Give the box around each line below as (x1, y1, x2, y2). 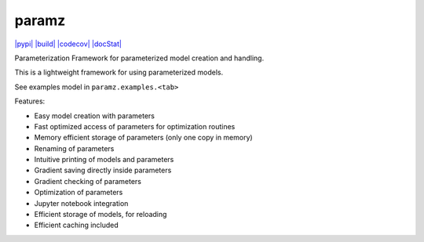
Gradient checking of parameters (34, 176, 141, 186)
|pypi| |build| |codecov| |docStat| (14, 39, 122, 49)
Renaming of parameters (34, 143, 115, 153)
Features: (14, 96, 46, 106)
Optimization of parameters (34, 188, 123, 197)
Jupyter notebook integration (34, 198, 129, 208)
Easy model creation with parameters (34, 110, 155, 121)
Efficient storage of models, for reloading (34, 210, 167, 219)
